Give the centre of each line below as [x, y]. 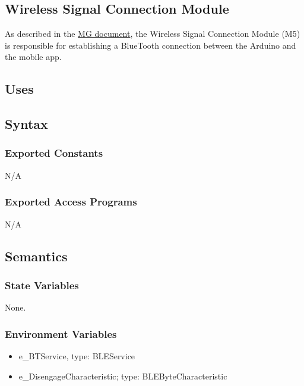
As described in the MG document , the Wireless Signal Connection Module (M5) [153, 34]
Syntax [26, 124]
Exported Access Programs [71, 202]
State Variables [42, 285]
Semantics [36, 256]
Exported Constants [54, 153]
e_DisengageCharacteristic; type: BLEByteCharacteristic [123, 376]
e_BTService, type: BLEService [77, 355]
